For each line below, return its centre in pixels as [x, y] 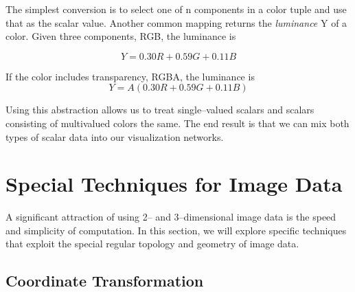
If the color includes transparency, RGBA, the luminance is [130, 76]
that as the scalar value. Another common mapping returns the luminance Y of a [176, 22]
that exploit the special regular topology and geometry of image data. [152, 244]
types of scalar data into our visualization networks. [115, 136]
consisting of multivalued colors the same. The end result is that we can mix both [177, 123]
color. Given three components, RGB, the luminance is [121, 36]
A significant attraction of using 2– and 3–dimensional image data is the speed [171, 217]
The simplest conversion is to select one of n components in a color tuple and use [176, 9]
